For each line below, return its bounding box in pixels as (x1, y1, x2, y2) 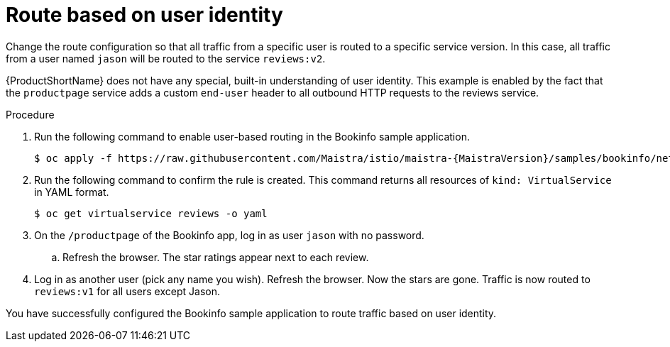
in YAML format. (34, 185, 109, 198)
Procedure (6, 108, 55, 121)
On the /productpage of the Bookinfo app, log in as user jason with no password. (34, 228, 424, 241)
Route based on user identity (6, 3, 283, 27)
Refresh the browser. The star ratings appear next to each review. (62, 250, 369, 263)
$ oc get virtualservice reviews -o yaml (34, 207, 268, 219)
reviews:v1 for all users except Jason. (34, 285, 220, 297)
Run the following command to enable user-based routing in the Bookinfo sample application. (34, 130, 470, 143)
